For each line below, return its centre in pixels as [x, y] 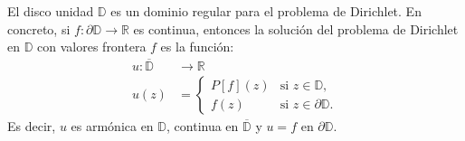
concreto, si [39, 28]
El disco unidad [51, 11]
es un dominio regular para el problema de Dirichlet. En [266, 11]
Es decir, [32, 126]
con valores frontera [92, 47]
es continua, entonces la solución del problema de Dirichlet [296, 28]
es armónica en [112, 126]
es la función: [197, 47]
